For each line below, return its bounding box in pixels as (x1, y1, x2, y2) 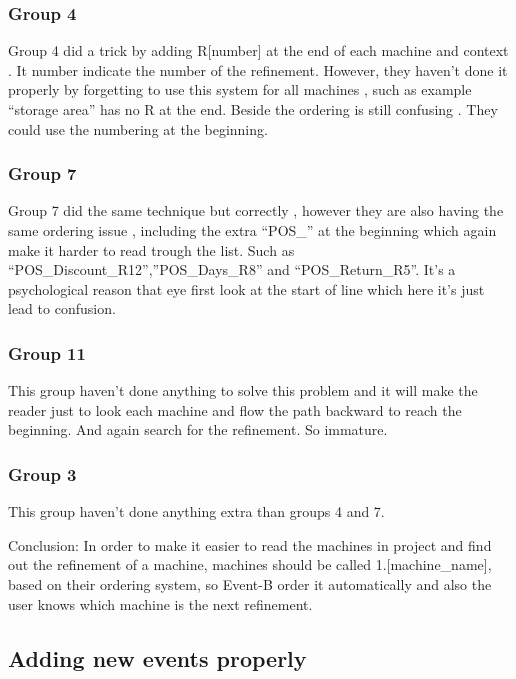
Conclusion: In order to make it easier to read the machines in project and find (8, 534, 492, 555)
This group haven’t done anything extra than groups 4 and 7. (8, 501, 385, 522)
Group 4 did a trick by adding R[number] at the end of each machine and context (8, 40, 509, 61)
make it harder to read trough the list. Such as (8, 239, 295, 260)
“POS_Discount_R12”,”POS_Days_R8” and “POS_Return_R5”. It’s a (8, 259, 456, 280)
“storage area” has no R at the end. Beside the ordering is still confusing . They (8, 99, 498, 119)
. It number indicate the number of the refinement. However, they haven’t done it (8, 59, 508, 80)
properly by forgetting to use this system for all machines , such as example (8, 79, 472, 100)
